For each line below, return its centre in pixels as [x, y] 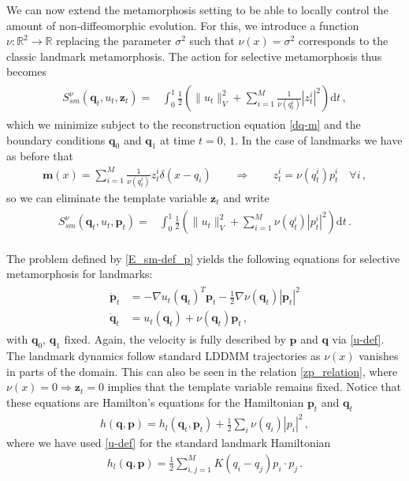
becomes [27, 71]
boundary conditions [56, 139]
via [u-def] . [358, 339]
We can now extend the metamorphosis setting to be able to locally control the [197, 9]
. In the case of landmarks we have [319, 139]
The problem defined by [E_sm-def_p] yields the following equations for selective [203, 258]
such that [212, 41]
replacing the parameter [114, 41]
